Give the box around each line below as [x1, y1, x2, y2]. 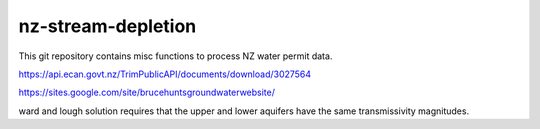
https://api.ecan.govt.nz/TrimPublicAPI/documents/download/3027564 [18, 68, 312, 80]
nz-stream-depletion [18, 15, 197, 37]
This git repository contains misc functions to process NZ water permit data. [18, 50, 333, 62]
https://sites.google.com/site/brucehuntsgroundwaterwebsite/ [18, 86, 275, 99]
